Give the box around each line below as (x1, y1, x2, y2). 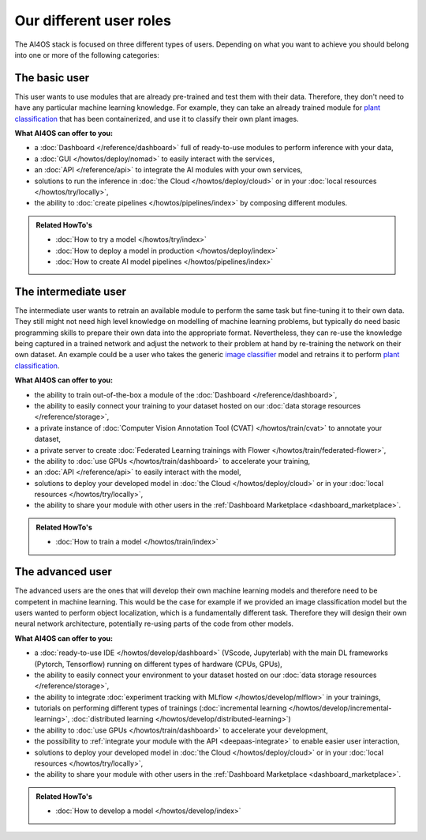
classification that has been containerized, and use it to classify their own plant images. (14, 114, 299, 123)
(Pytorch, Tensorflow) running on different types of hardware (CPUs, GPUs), (34, 659, 283, 669)
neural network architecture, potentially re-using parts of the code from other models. (14, 619, 294, 628)
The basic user (14, 71, 90, 85)
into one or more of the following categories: (14, 50, 159, 59)
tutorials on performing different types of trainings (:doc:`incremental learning (34, 703, 287, 713)
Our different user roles (14, 12, 171, 29)
